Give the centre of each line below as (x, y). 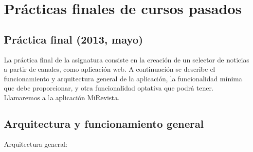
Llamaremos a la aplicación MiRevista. (62, 97)
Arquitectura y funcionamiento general (104, 123)
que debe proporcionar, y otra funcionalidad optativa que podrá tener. (109, 88)
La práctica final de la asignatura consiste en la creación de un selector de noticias (126, 59)
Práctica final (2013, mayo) (73, 39)
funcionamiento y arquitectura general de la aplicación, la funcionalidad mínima (123, 78)
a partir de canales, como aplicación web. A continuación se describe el (109, 69)
